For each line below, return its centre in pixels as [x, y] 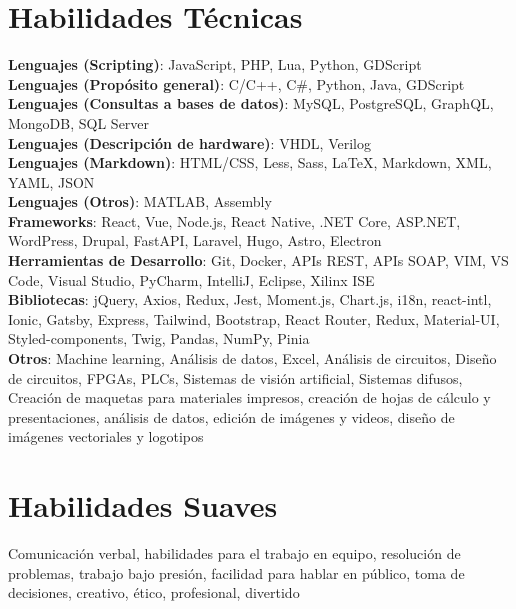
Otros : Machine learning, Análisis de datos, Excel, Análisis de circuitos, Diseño [252, 358]
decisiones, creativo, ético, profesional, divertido [154, 592]
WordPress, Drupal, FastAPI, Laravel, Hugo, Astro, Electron [195, 240]
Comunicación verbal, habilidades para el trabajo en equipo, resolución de [234, 553]
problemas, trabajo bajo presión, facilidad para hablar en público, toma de [236, 572]
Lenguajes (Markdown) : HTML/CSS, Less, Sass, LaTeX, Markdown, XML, [250, 162]
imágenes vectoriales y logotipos [106, 436]
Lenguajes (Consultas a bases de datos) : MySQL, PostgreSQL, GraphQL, [251, 103]
